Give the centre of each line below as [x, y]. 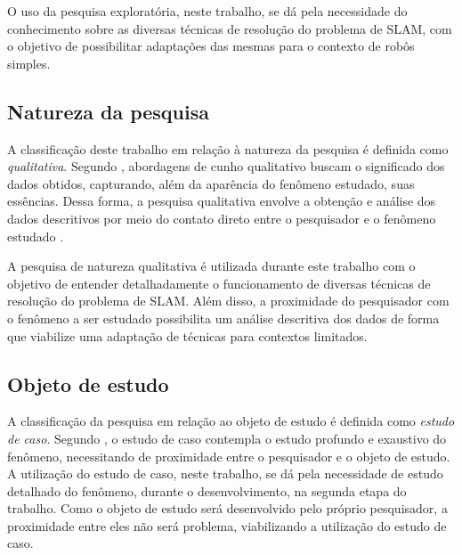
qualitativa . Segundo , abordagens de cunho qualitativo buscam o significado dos [226, 166]
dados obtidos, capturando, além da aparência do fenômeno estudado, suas [211, 183]
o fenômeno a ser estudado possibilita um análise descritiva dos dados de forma [223, 318]
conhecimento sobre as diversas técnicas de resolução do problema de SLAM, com [230, 28]
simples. [29, 63]
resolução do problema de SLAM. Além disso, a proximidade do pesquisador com [228, 301]
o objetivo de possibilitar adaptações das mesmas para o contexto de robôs [211, 46]
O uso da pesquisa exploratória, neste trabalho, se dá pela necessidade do [207, 11]
